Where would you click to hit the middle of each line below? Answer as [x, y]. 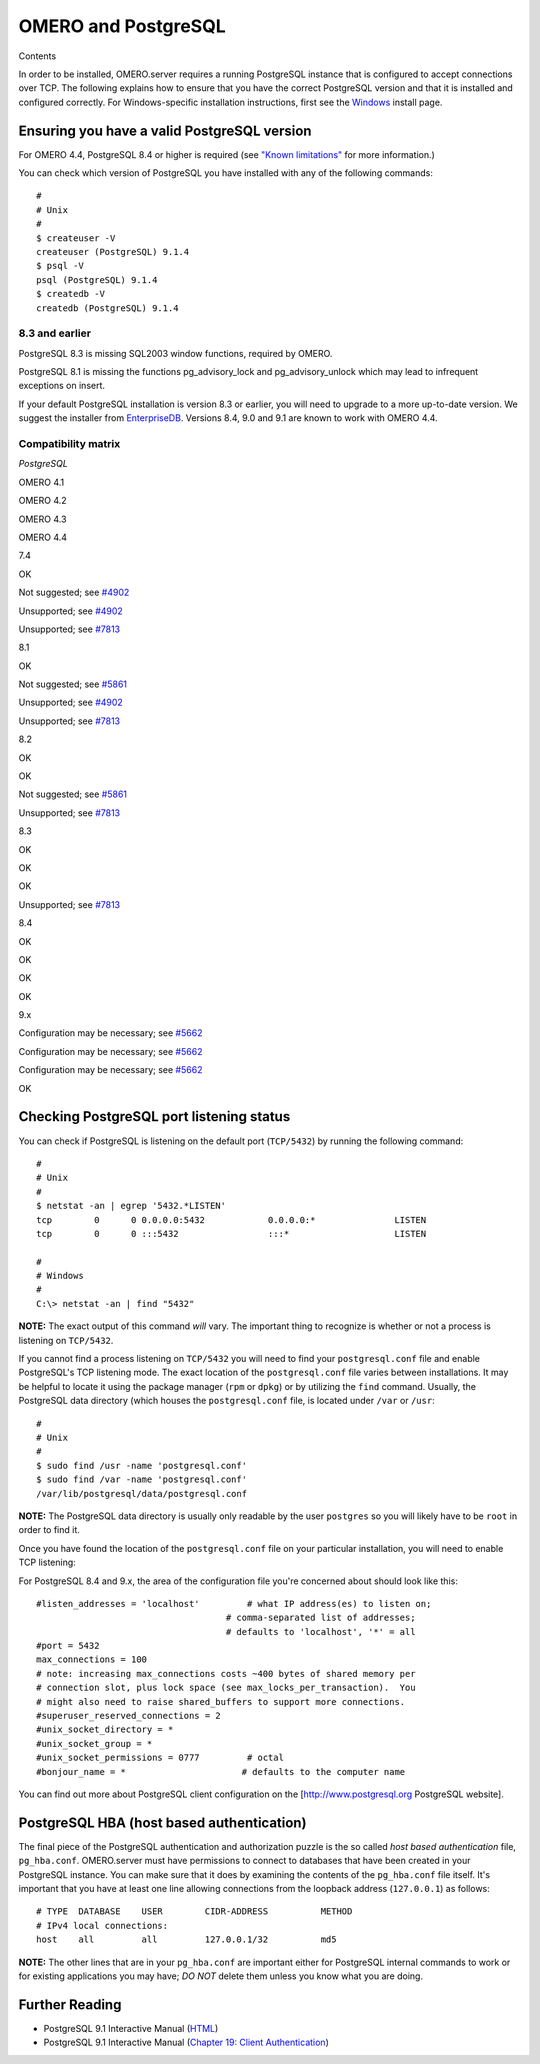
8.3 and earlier [55, 333]
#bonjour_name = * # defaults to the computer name [221, 1771]
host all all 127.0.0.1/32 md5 [186, 1939]
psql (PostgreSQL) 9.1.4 [97, 279]
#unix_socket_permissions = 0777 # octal [160, 1758]
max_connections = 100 [92, 1659]
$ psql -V [60, 266]
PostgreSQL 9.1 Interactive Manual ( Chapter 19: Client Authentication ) [186, 2042]
